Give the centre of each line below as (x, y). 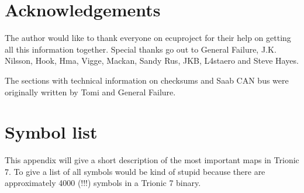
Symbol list (51, 132)
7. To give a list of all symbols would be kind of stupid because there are (135, 171)
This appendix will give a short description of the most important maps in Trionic (152, 160)
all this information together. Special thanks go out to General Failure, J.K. (141, 49)
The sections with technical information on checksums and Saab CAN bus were (147, 80)
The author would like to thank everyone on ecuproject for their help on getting (148, 38)
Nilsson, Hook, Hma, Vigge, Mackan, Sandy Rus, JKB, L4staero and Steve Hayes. (152, 61)
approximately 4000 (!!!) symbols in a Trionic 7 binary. (103, 183)
